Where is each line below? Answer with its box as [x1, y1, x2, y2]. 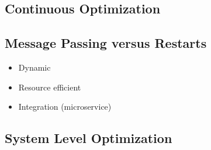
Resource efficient [18, 81, 81, 93]
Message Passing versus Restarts [5, 34, 207, 52]
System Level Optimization [5, 129, 172, 147]
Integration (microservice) [18, 100, 112, 113]
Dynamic [18, 61, 51, 73]
